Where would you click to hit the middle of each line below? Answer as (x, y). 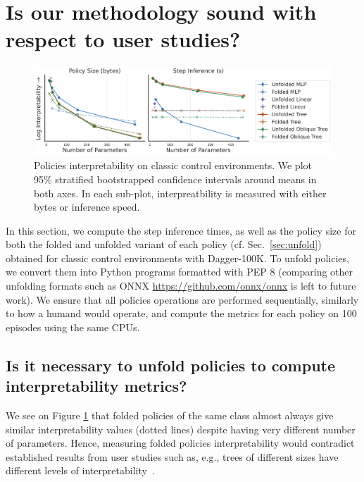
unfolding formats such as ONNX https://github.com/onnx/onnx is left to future (181, 286)
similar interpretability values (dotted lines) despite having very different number (181, 429)
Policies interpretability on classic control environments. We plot (173, 165)
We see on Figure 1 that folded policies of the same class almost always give (170, 415)
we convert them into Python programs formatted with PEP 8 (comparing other (180, 272)
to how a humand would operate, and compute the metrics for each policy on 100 (181, 313)
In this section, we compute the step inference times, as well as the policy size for (181, 230)
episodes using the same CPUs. (73, 327)
